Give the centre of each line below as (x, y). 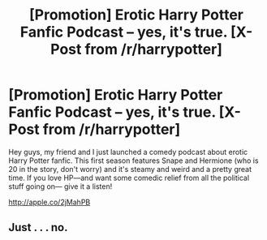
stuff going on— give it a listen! (60, 186)
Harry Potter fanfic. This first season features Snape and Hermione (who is (133, 161)
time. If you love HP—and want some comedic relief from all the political (129, 178)
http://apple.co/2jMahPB (50, 202)
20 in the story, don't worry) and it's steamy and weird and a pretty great (130, 169)
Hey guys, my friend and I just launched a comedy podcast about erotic (128, 152)
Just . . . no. (38, 227)
